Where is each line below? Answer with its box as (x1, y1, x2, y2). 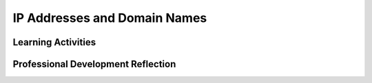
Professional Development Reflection (12, 58, 176, 70)
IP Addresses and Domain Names (12, 10, 207, 25)
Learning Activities (12, 36, 96, 48)
